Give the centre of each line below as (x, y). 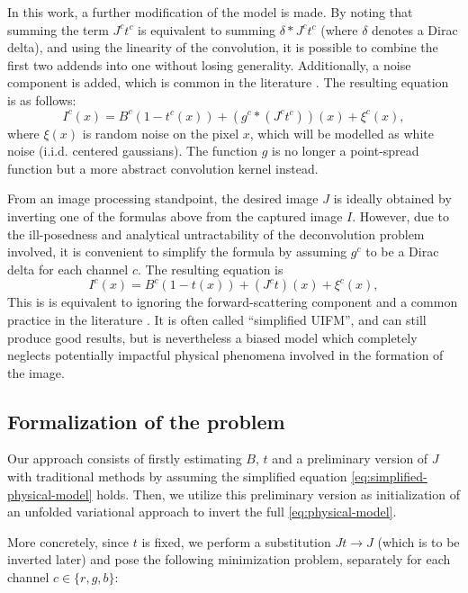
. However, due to (400, 216)
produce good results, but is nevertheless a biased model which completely (212, 337)
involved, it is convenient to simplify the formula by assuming (177, 252)
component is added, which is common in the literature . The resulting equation (228, 82)
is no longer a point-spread (346, 151)
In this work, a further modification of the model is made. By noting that (210, 12)
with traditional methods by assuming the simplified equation (177, 476)
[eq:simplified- (389, 476)
